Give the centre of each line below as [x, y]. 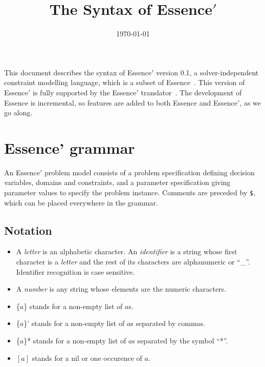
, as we [250, 102]
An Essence [22, 172]
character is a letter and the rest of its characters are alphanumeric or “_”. [133, 262]
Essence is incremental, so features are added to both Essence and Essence [121, 102]
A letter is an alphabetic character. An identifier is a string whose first [127, 251]
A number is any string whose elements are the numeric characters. [121, 289]
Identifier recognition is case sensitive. [75, 271]
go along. [18, 113]
